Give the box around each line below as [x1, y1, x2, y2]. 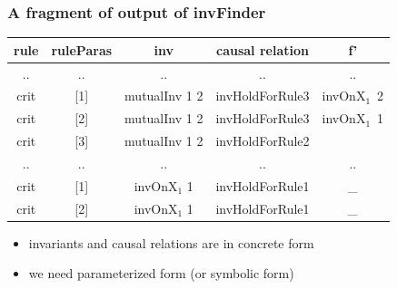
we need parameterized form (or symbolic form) [28, 264, 294, 283]
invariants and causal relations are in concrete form [28, 233, 314, 252]
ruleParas [51, 40, 113, 59]
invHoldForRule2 [215, 131, 310, 150]
